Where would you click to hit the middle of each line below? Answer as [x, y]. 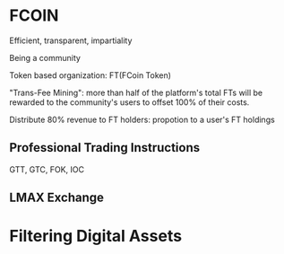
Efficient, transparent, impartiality [71, 40]
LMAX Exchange [57, 198]
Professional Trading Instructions [104, 148]
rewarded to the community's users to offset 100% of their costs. [129, 102]
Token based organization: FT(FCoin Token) [90, 75]
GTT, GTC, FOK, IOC [47, 169]
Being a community [45, 57]
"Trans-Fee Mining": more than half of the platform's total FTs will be [136, 92]
